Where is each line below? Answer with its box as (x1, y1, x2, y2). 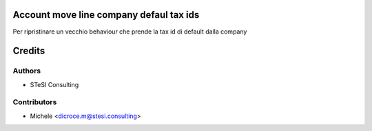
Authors (12, 66, 41, 75)
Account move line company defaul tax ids (12, 9, 200, 21)
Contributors (12, 97, 57, 107)
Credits (12, 45, 45, 57)
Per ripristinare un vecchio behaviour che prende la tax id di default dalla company (12, 27, 247, 36)
